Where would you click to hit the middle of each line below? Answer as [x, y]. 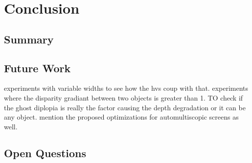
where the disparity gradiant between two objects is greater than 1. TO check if [124, 97]
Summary [29, 39]
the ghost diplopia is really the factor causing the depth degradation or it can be [125, 107]
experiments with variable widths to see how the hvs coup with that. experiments [126, 88]
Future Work [37, 68]
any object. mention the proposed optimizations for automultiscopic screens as [121, 117]
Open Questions [45, 153]
